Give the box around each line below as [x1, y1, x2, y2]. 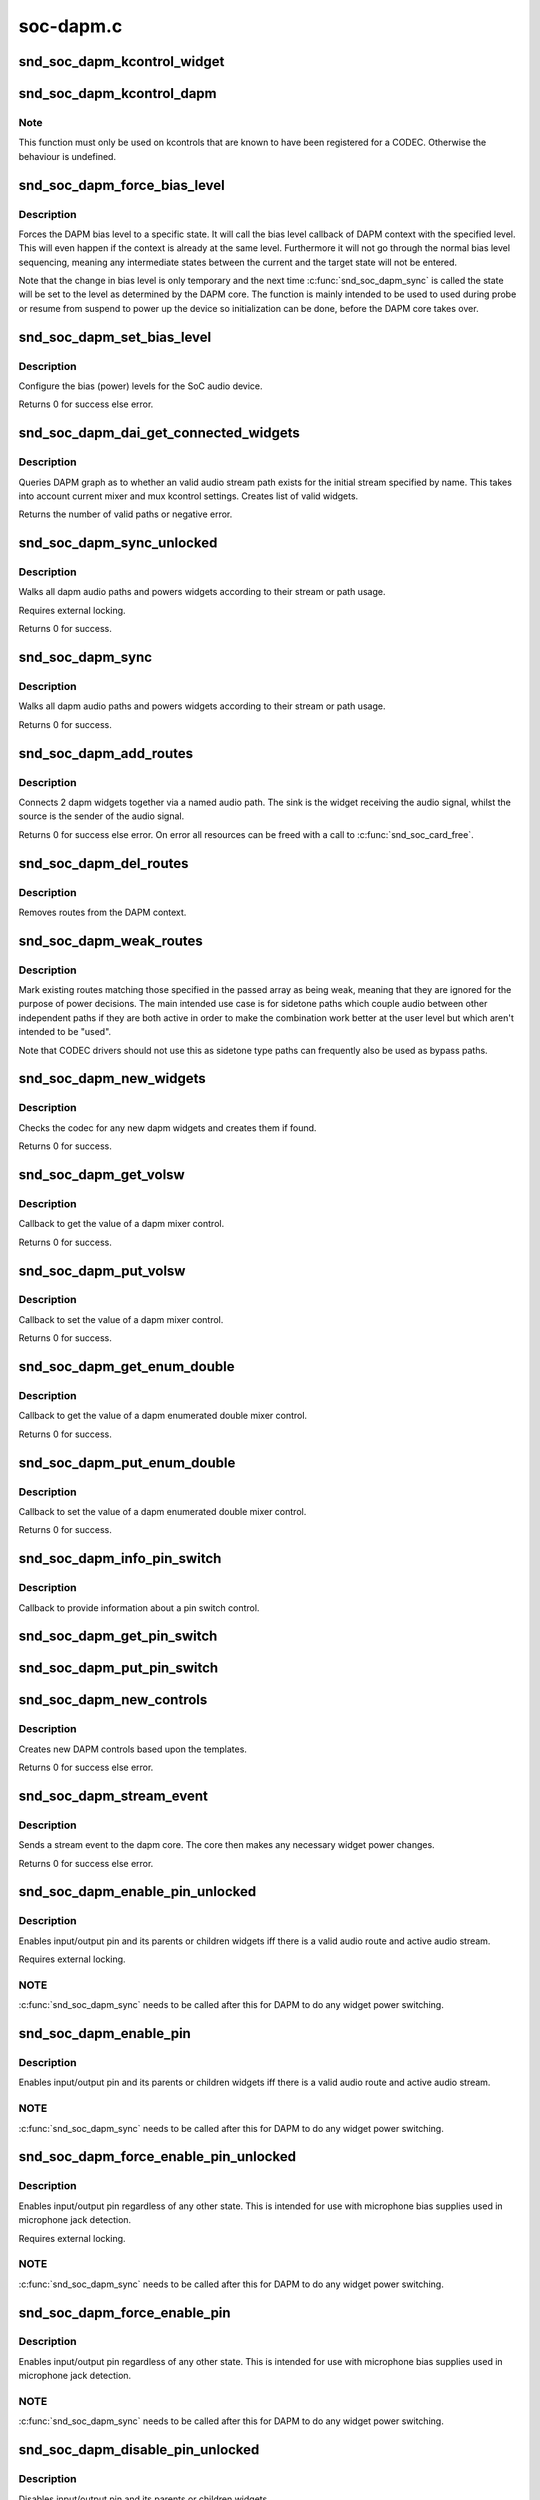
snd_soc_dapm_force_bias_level [18, 176, 225, 194]
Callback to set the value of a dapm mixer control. [18, 1313, 224, 1325]
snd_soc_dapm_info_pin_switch [18, 1550, 222, 1567]
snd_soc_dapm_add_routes [18, 745, 194, 762]
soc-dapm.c [18, 15, 123, 37]
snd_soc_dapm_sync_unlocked [18, 535, 218, 552]
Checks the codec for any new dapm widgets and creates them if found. [18, 1121, 317, 1134]
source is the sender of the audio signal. [18, 810, 185, 822]
